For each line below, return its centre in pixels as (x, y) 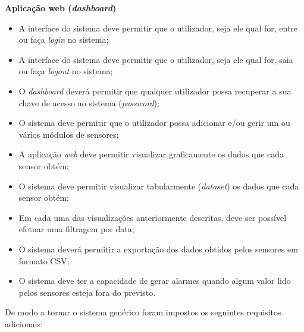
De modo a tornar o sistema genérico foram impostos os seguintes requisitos (143, 312)
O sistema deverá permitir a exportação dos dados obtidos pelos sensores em (158, 249)
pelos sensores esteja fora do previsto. (87, 292)
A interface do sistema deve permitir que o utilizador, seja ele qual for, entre (158, 28)
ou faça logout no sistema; (66, 71)
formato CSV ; (44, 260)
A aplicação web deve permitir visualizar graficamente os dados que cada (151, 154)
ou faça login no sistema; (64, 39)
